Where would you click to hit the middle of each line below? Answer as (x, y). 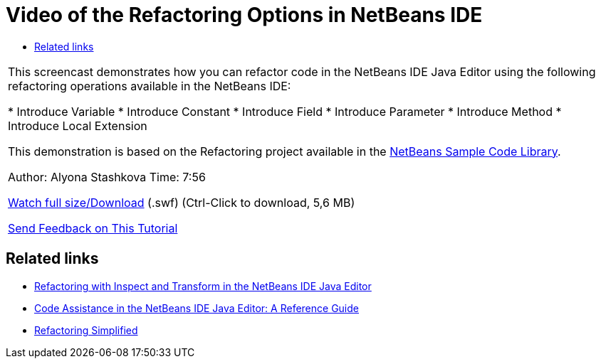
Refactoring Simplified (86, 330)
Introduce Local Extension (78, 125)
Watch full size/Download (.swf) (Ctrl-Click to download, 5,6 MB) (182, 202)
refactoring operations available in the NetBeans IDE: (150, 86)
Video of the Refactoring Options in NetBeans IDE (244, 15)
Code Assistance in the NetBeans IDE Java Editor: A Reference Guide (197, 308)
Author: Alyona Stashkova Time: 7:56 (107, 177)
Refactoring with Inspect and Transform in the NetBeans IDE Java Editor (203, 286)
